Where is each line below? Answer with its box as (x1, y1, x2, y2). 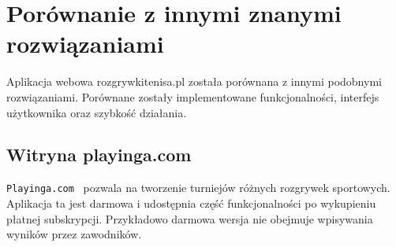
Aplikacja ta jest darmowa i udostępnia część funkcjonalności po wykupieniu (6, 194, 376, 211)
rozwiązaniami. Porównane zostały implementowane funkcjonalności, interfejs (6, 88, 379, 105)
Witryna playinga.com (6, 142, 192, 167)
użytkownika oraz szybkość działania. (6, 104, 187, 120)
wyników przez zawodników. (6, 226, 142, 242)
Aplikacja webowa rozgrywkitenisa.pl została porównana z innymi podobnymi (6, 73, 382, 90)
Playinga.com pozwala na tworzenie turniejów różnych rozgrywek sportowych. (6, 179, 390, 196)
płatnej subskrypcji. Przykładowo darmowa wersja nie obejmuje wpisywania (6, 210, 373, 227)
